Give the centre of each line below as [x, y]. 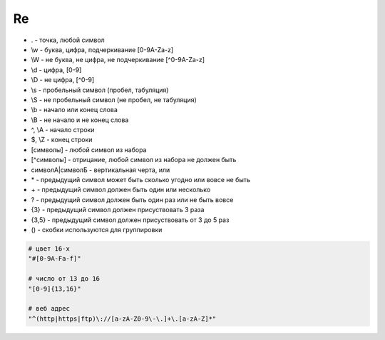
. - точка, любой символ [68, 40]
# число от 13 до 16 [64, 279]
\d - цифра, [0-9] [56, 70]
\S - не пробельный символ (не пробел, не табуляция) [114, 99]
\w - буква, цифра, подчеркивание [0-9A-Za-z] [102, 49]
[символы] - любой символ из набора [89, 149]
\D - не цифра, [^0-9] [63, 80]
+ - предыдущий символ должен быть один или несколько [121, 190]
